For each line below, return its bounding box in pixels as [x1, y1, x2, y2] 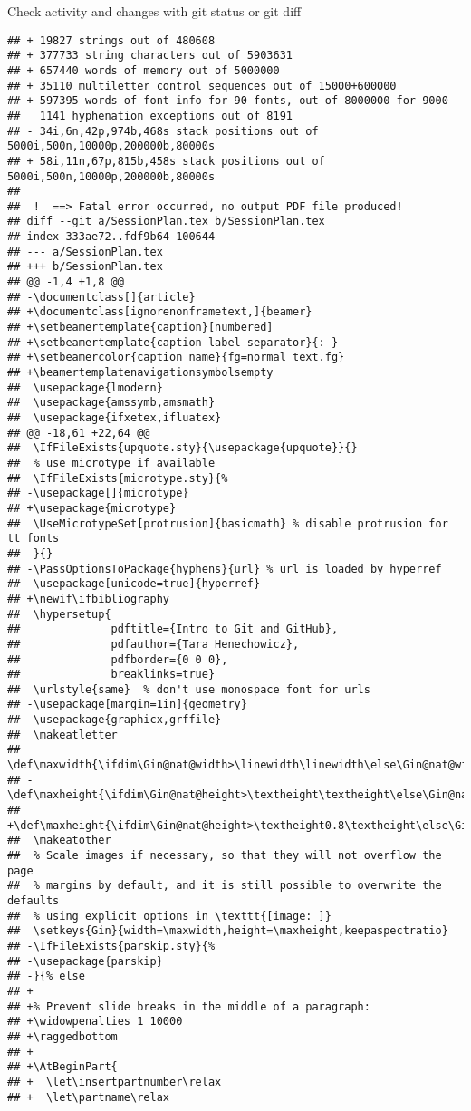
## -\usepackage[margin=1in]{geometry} [7, 698, 247, 711]
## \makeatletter [7, 728, 118, 741]
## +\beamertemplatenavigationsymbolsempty [7, 366, 274, 380]
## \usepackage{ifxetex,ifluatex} [7, 411, 222, 424]
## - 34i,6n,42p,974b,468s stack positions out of [7, 124, 319, 138]
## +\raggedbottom [7, 1029, 118, 1043]
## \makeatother [7, 834, 111, 847]
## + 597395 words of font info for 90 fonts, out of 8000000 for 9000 [7, 94, 448, 108]
